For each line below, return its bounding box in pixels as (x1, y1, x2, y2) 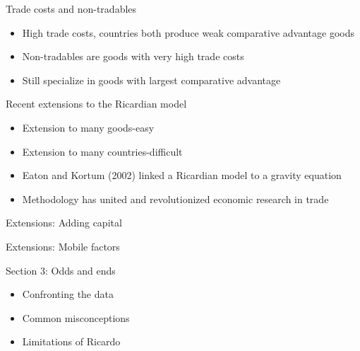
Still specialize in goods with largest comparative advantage (22, 72, 281, 87)
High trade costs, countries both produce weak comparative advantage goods (22, 25, 355, 40)
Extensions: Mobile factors (6, 238, 120, 253)
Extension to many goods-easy (22, 120, 155, 134)
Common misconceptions (22, 310, 130, 325)
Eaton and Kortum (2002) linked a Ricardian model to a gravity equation (22, 168, 342, 183)
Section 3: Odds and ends (6, 263, 116, 277)
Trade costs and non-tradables (6, 1, 137, 16)
